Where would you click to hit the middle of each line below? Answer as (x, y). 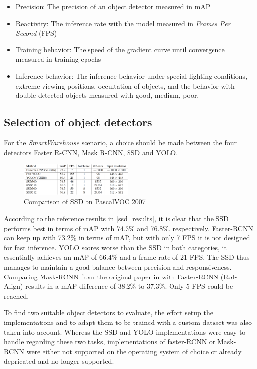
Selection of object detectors (78, 122)
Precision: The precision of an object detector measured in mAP (113, 6)
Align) (14, 286)
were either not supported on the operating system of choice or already (134, 351)
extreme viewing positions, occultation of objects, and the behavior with (125, 85)
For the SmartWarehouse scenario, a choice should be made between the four (121, 142)
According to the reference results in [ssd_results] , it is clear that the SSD (116, 218)
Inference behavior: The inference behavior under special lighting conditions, (131, 75)
